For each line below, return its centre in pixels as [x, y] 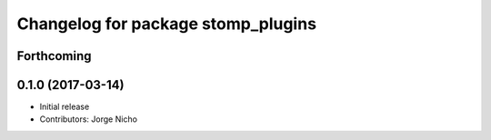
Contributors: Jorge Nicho [89, 119]
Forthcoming [54, 56]
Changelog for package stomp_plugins [167, 24]
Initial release [65, 107]
